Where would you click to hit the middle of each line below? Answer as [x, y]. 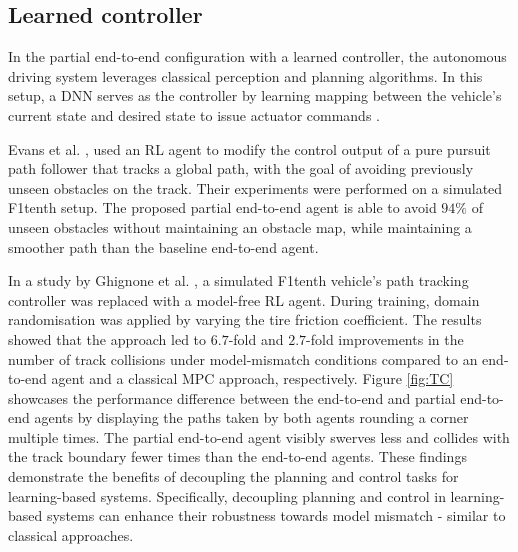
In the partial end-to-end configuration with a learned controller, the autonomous [257, 56]
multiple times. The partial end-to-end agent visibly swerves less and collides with [259, 436]
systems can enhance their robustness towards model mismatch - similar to [276, 515]
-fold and [256, 338]
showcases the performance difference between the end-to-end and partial [232, 397]
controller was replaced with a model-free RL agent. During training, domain [244, 299]
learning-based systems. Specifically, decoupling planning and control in [227, 495]
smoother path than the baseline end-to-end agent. [163, 246]
